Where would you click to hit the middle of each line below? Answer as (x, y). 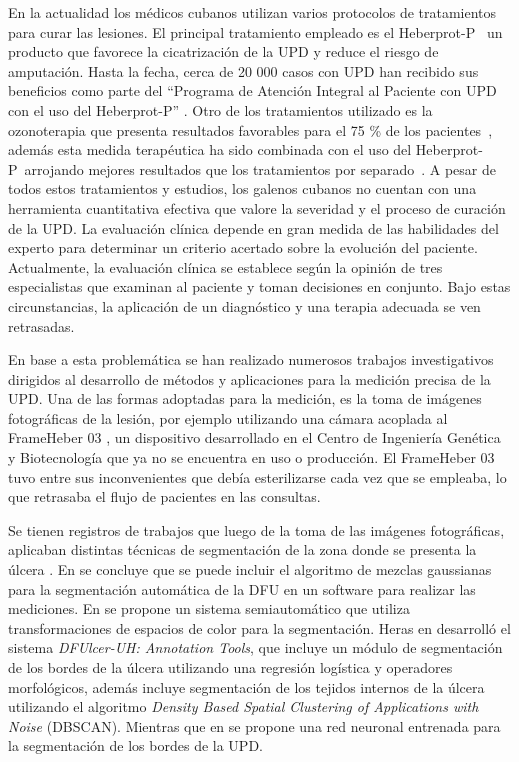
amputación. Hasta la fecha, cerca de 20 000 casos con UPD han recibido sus (243, 70)
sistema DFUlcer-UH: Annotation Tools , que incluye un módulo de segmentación (255, 647)
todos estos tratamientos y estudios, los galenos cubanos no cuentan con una (242, 188)
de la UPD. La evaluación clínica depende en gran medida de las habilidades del (253, 227)
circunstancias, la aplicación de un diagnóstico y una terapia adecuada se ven (244, 305)
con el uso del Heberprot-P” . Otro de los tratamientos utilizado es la (220, 109)
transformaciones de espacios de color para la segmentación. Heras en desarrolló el (259, 627)
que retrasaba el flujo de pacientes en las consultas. (164, 496)
